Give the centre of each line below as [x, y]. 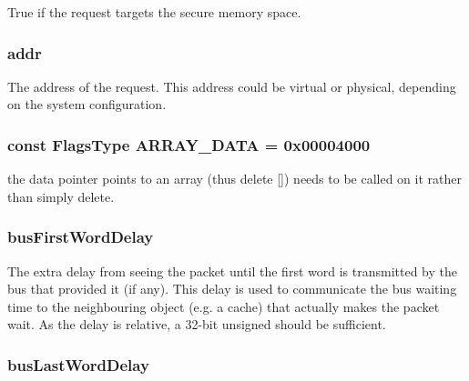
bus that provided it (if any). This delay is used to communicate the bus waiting [232, 289]
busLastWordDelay [78, 364]
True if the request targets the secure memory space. [154, 12]
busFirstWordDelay [81, 237]
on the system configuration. [87, 104]
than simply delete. [61, 196]
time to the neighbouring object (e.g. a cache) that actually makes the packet [224, 306]
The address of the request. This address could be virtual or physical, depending [232, 86]
